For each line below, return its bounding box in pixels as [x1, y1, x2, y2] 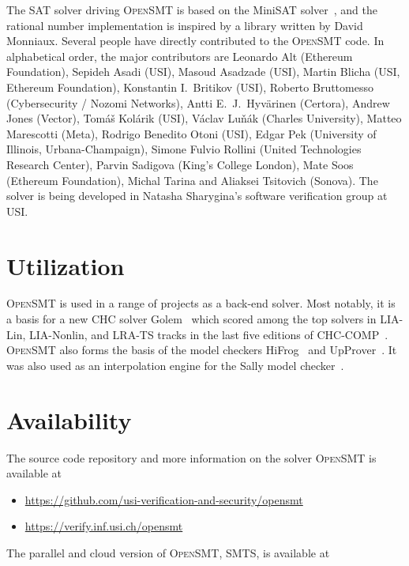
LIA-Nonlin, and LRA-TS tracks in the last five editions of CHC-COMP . [28, 326, 388, 342]
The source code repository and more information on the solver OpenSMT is [6, 449, 377, 466]
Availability [6, 403, 132, 436]
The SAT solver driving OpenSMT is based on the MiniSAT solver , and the [6, 2, 377, 17]
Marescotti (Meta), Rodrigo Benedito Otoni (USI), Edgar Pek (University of [6, 125, 377, 141]
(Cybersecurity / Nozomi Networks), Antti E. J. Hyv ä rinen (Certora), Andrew [6, 94, 390, 111]
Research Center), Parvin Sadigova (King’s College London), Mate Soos [6, 156, 354, 172]
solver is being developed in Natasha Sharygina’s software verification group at [6, 187, 388, 204]
